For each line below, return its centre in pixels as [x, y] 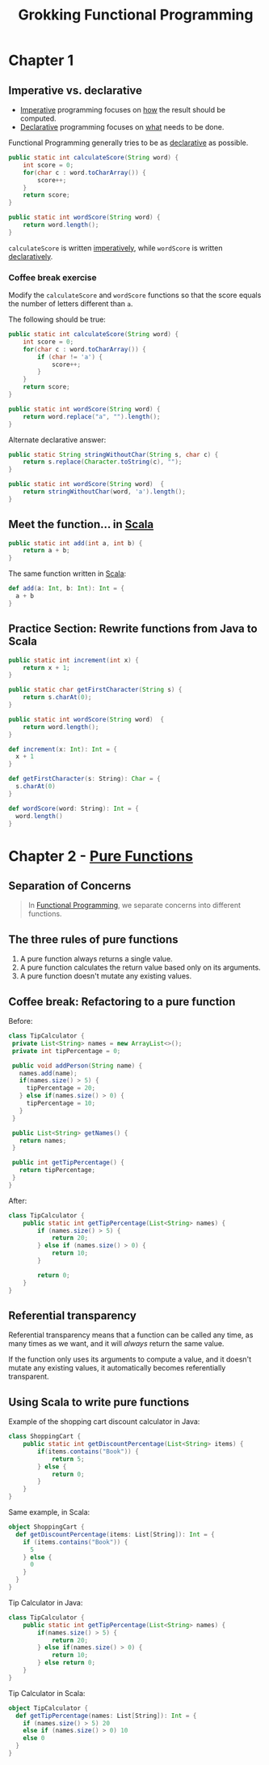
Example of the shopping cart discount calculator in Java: [104, 1422]
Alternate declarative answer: [57, 440]
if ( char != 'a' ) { [70, 357]
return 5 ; [68, 1459]
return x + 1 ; [46, 667]
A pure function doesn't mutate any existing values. [106, 976]
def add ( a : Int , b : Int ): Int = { [67, 589]
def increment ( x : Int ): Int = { [63, 749]
